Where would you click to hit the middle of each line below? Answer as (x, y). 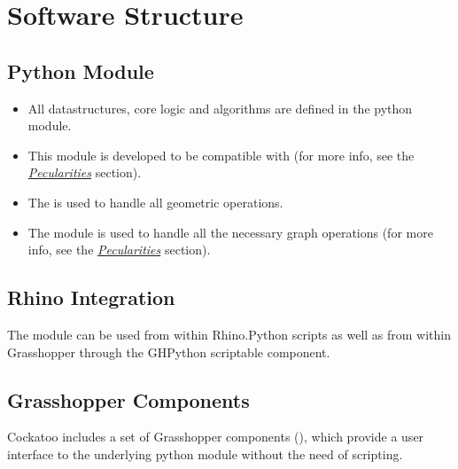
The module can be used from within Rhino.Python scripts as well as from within (229, 334)
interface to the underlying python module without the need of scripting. (205, 453)
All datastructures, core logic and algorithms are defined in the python (220, 108)
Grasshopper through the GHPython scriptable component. (169, 352)
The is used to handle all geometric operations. (155, 202)
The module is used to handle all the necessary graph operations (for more (230, 232)
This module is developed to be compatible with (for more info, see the (221, 155)
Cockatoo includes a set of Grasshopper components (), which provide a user (216, 437)
